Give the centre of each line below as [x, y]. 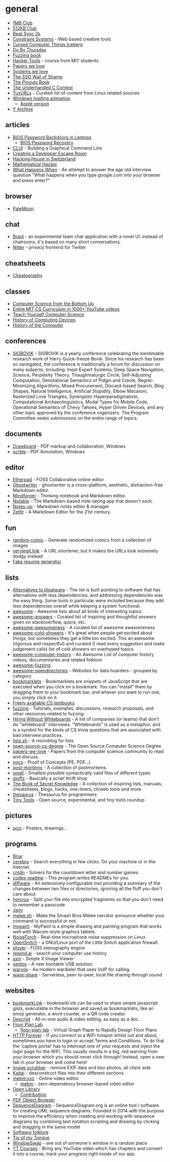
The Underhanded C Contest [43, 87]
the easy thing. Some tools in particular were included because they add [88, 601]
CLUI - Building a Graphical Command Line [57, 148]
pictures [19, 816]
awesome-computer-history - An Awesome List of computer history [83, 655]
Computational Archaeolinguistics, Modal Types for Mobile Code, [80, 402]
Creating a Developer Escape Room [50, 153]
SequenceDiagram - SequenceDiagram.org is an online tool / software [86, 1105]
